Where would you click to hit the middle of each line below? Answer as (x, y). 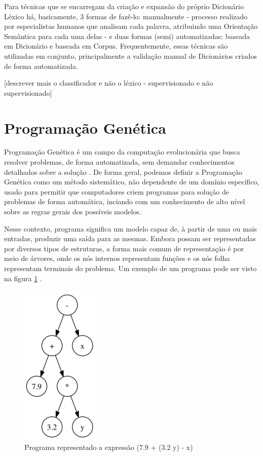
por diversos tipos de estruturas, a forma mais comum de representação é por (124, 248)
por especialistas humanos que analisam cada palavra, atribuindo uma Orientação (131, 26)
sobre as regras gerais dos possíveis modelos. (73, 212)
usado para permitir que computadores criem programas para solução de (117, 191)
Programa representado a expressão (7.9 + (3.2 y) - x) (109, 447)
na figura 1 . (23, 278)
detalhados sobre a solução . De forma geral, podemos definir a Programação (123, 172)
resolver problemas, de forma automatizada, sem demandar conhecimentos (119, 162)
